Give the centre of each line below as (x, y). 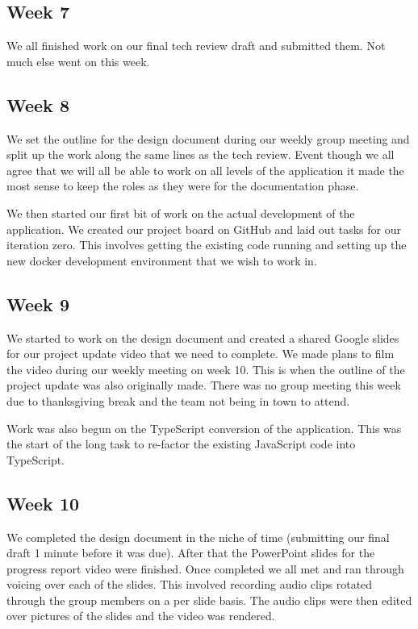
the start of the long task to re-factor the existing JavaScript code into (181, 444)
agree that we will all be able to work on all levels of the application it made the (205, 170)
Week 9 (38, 304)
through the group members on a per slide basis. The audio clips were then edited (209, 600)
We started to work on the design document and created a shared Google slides (203, 337)
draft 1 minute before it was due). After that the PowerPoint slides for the (191, 553)
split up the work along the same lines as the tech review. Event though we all (201, 154)
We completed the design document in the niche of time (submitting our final (198, 537)
